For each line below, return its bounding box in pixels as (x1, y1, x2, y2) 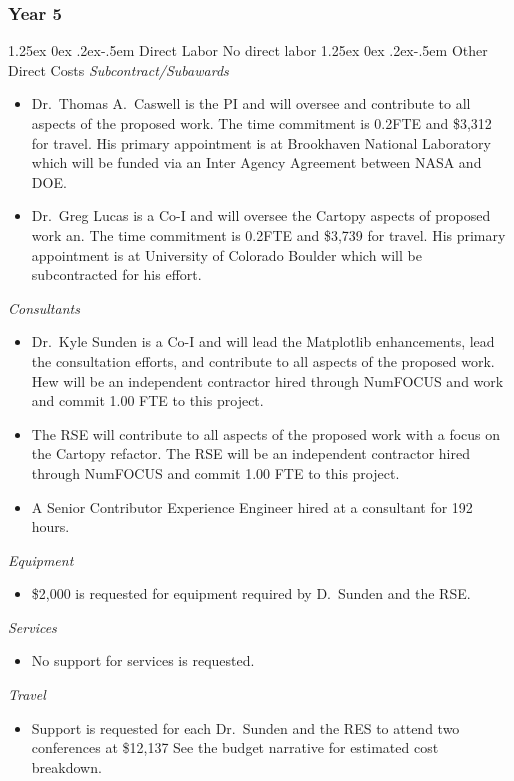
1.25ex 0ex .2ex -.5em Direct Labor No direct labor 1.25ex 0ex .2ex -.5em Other (8, 40, 488, 61)
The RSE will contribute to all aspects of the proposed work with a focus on (31, 423, 501, 444)
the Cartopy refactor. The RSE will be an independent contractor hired (31, 443, 470, 464)
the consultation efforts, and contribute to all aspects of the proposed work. (31, 350, 495, 371)
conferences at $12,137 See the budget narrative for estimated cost (31, 737, 439, 758)
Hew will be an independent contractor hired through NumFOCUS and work (31, 370, 504, 391)
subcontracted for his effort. (31, 264, 202, 285)
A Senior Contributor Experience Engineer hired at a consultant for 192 (31, 496, 473, 517)
